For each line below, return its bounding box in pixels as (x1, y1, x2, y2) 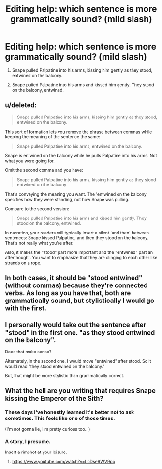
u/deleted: (5, 101, 37, 110)
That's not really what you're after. (5, 240, 74, 246)
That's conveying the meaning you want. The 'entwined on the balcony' (5, 191, 148, 197)
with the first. (5, 304, 47, 313)
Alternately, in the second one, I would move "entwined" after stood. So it (5, 358, 151, 364)
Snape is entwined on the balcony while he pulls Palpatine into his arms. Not (5, 152, 157, 158)
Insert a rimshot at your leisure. (5, 449, 67, 455)
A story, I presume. (5, 438, 51, 445)
